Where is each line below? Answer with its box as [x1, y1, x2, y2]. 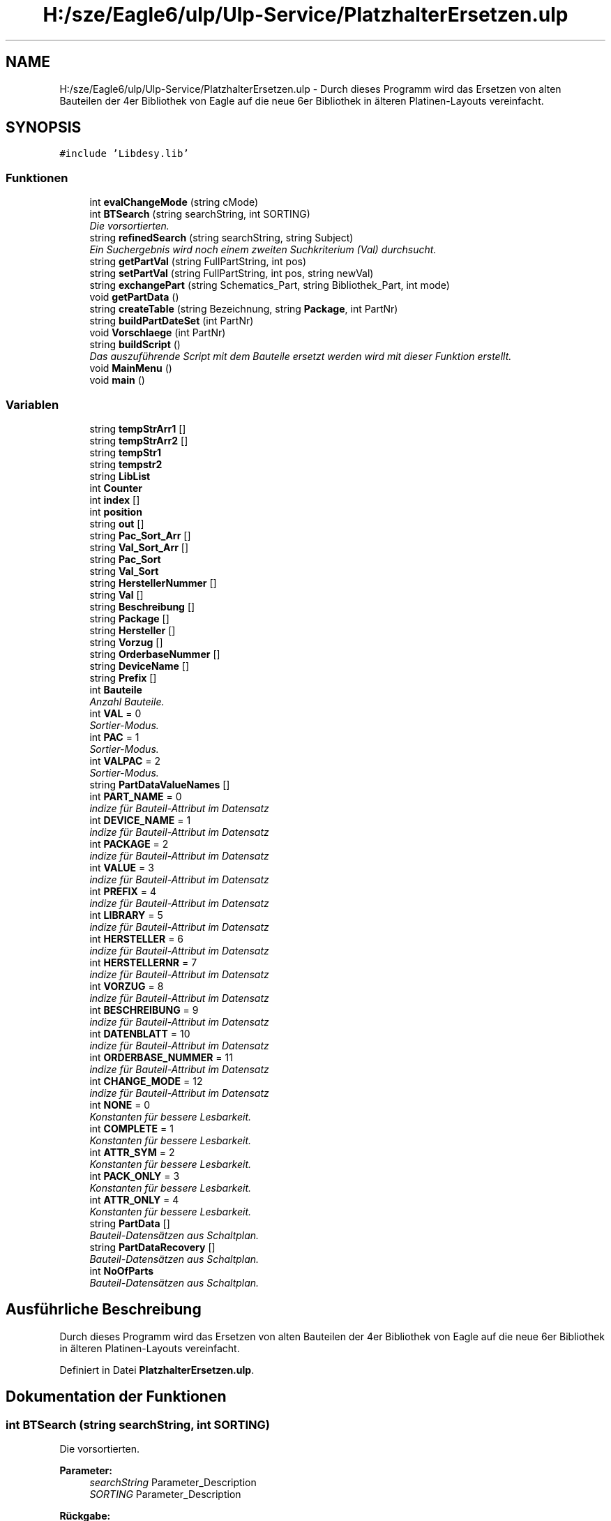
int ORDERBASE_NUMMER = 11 [89, 1051, 233, 1063]
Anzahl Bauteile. [89, 695, 165, 707]
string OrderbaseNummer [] [89, 647, 220, 660]
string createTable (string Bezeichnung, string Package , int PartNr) [89, 303, 398, 315]
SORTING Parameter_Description [89, 1488, 241, 1500]
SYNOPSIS [6, 119, 82, 137]
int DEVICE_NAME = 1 [89, 814, 191, 826]
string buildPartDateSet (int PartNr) [89, 315, 254, 327]
